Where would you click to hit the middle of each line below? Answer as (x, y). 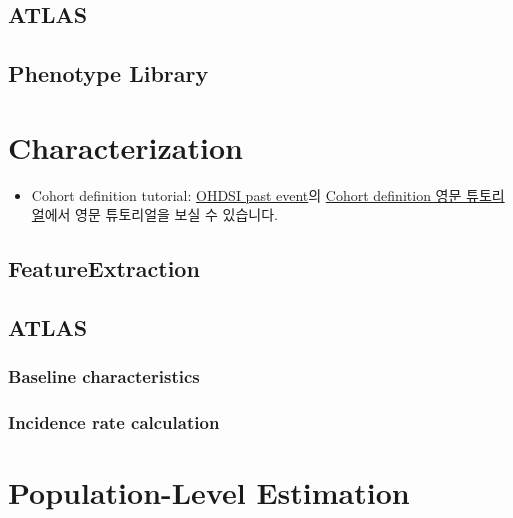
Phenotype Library (108, 73)
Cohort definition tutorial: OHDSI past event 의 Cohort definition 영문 (246, 194)
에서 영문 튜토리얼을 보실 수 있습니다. (161, 214)
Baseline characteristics (104, 376)
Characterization (125, 146)
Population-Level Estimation (209, 492)
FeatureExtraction (104, 268)
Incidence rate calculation (114, 422)
